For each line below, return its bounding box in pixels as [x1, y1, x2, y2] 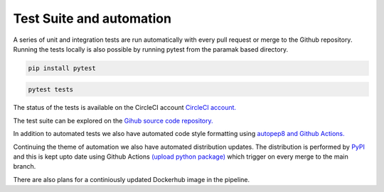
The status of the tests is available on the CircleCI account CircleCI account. [13, 103, 237, 112]
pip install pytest [28, 64, 96, 72]
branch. [13, 162, 36, 171]
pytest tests [28, 85, 74, 94]
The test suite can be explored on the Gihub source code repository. [13, 116, 213, 125]
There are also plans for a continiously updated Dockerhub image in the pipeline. [13, 175, 250, 183]
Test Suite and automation [13, 11, 172, 26]
